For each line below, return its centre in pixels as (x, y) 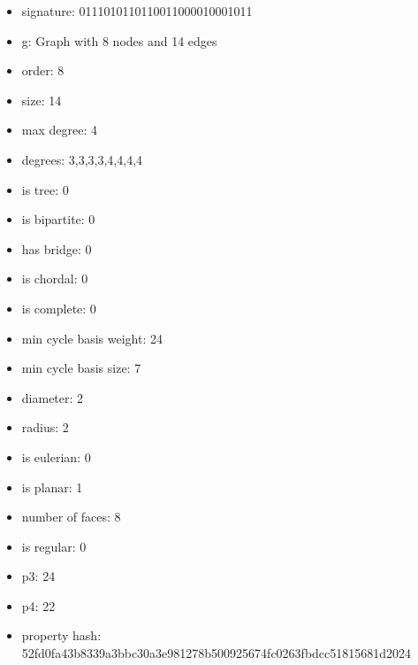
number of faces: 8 (71, 517)
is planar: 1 (52, 487)
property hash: (61, 635)
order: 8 (43, 70)
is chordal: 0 (55, 278)
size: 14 (42, 100)
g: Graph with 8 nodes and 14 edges (119, 40)
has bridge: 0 (57, 248)
